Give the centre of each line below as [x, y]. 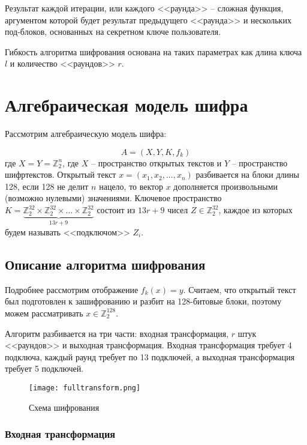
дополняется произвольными [225, 186]
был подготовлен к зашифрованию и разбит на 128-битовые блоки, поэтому [143, 301]
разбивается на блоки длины [247, 174]
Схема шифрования [64, 407]
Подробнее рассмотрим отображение [72, 289]
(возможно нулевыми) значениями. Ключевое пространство [113, 198]
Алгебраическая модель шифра [127, 105]
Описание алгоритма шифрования [105, 264]
